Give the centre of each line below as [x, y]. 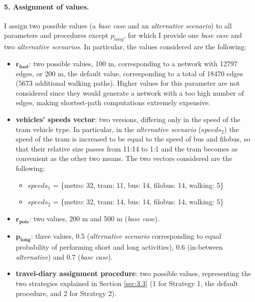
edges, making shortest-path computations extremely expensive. [113, 102]
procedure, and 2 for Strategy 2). [66, 293]
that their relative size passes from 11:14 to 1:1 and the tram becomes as [127, 148]
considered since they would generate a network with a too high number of [130, 92]
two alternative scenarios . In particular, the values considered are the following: [125, 47]
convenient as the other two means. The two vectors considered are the [124, 158]
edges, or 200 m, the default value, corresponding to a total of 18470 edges [129, 73]
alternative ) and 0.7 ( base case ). [64, 256]
